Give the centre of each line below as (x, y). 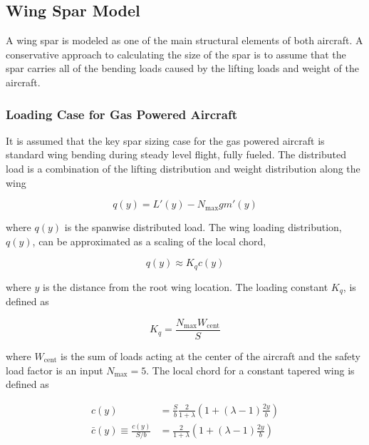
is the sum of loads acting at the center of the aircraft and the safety (211, 356)
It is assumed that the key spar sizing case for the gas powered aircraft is (165, 140)
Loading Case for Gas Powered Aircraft (122, 114)
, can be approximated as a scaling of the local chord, (149, 241)
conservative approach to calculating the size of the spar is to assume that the (176, 54)
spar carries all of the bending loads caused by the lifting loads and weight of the (182, 68)
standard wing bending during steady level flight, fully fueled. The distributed (176, 154)
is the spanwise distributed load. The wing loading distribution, (203, 227)
